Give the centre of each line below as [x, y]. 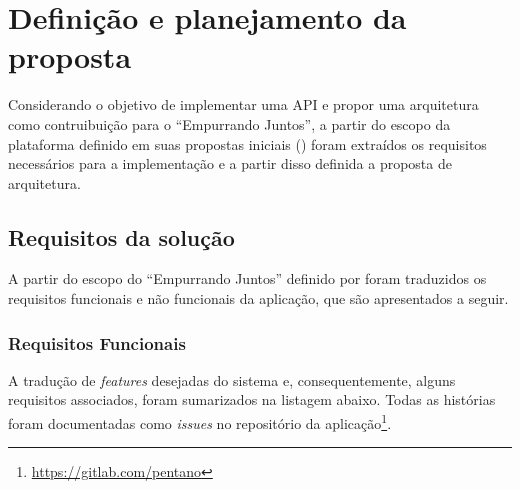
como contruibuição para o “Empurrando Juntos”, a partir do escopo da [229, 123]
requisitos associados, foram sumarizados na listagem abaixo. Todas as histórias [252, 399]
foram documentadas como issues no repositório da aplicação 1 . [200, 421]
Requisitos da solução [121, 236]
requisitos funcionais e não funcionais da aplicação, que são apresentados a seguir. [258, 298]
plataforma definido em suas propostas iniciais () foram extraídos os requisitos [247, 143]
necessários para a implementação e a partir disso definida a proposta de [230, 163]
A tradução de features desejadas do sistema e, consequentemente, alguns [232, 379]
